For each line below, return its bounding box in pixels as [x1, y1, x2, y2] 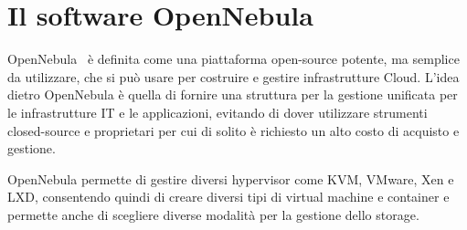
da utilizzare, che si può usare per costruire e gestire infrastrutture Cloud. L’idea [7, 67, 460, 86]
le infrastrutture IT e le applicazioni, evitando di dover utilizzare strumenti [7, 102, 428, 121]
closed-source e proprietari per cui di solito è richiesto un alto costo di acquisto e [7, 120, 460, 140]
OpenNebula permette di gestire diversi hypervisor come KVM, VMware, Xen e [7, 169, 454, 188]
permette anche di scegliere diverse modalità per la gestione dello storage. [7, 204, 419, 224]
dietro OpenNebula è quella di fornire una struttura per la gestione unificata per [7, 85, 458, 104]
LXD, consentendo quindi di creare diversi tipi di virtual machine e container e [7, 187, 450, 206]
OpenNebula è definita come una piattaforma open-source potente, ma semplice [7, 49, 460, 68]
